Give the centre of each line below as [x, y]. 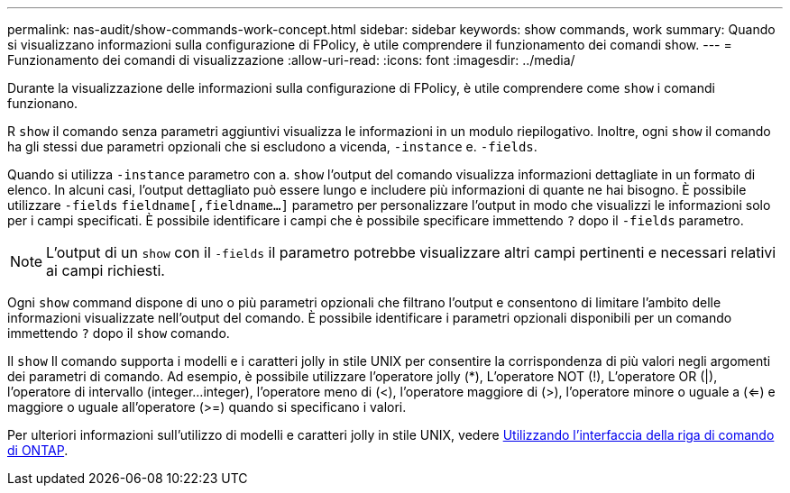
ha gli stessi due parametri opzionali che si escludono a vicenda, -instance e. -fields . [272, 146]
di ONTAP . [38, 450]
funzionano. [43, 103]
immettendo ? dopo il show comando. [119, 333]
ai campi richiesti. [106, 270]
